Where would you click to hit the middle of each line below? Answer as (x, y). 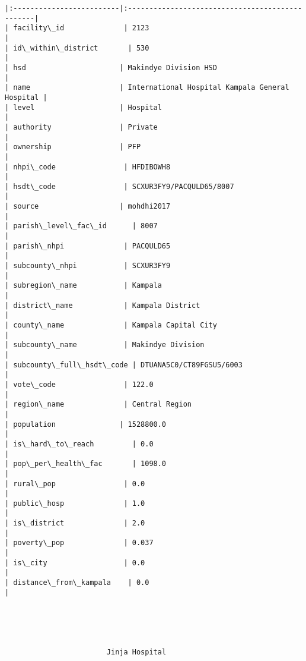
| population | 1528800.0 (86, 424)
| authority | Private (81, 127)
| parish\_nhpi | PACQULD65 (88, 246)
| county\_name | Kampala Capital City (111, 325)
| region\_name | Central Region (98, 405)
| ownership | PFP (73, 147)
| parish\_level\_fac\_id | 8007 (81, 226)
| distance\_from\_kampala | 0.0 (77, 583)
